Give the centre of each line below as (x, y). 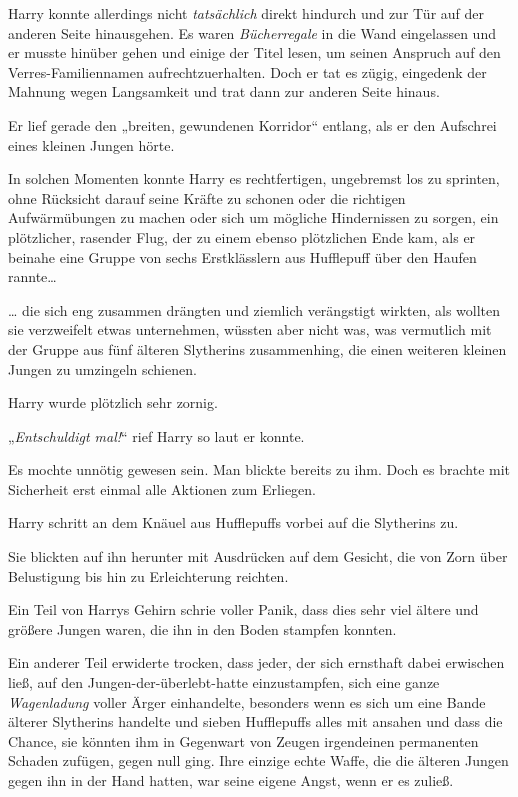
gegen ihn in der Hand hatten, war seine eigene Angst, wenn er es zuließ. (231, 780)
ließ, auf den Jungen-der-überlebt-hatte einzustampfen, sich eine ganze (224, 682)
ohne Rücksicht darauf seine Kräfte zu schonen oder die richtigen (207, 197)
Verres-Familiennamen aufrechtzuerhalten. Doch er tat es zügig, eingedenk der (247, 71)
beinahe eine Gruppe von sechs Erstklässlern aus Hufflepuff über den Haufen (242, 256)
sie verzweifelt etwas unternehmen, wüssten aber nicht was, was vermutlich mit (250, 329)
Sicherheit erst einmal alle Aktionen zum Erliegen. (162, 488)
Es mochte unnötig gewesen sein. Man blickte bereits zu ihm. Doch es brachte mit (259, 469)
